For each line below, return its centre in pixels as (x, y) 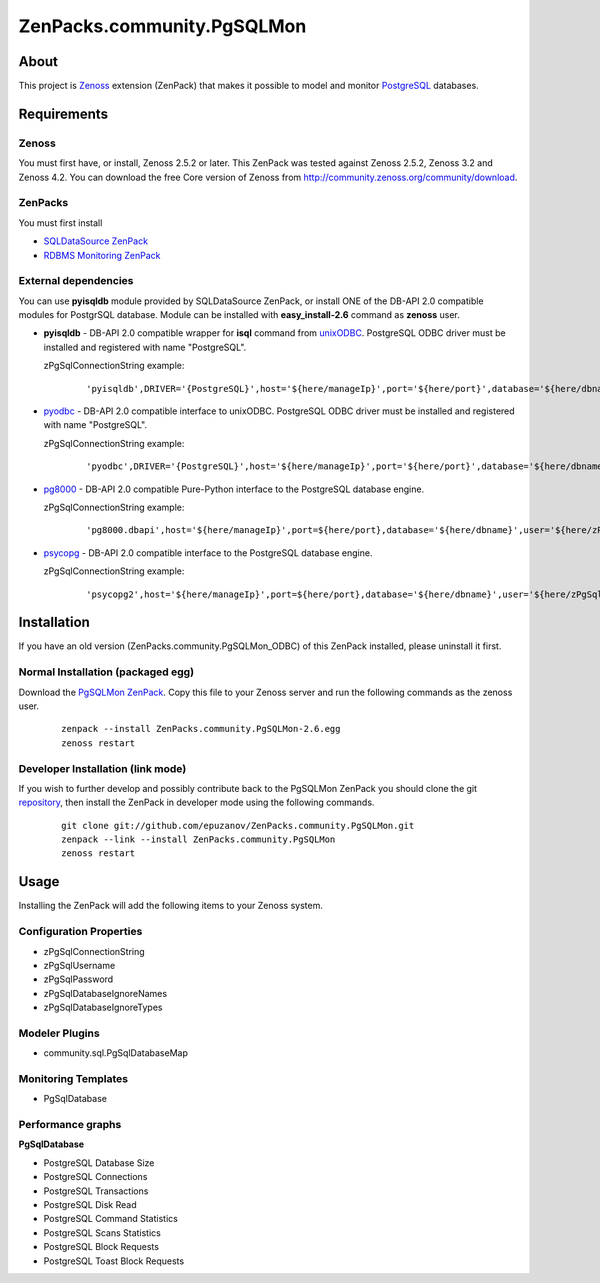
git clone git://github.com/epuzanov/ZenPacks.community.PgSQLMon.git (238, 825)
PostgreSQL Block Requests (101, 1247)
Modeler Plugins (59, 1033)
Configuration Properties (80, 932)
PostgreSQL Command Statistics (111, 1219)
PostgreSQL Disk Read (90, 1205)
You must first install (60, 222)
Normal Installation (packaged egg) (106, 672)
